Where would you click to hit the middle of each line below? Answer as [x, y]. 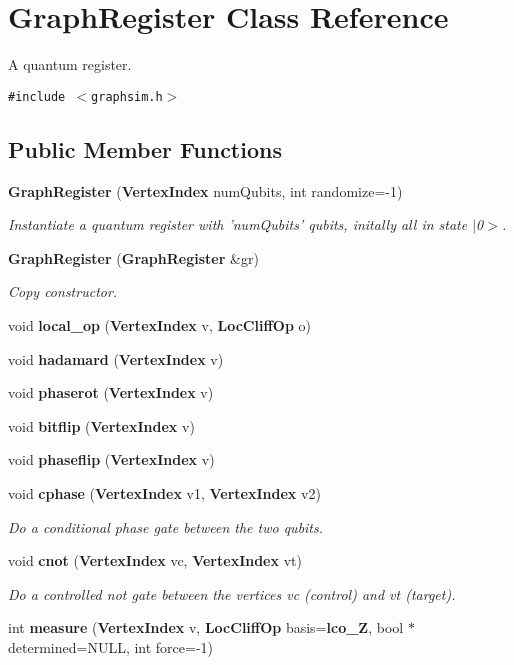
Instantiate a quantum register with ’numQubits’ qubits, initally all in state [238, 224]
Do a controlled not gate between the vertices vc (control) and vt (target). [232, 593]
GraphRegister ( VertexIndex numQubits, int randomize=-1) [205, 190]
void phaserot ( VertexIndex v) [111, 392]
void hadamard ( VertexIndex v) [116, 358]
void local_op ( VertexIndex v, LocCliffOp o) [159, 324]
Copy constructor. [63, 291]
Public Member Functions [145, 148]
